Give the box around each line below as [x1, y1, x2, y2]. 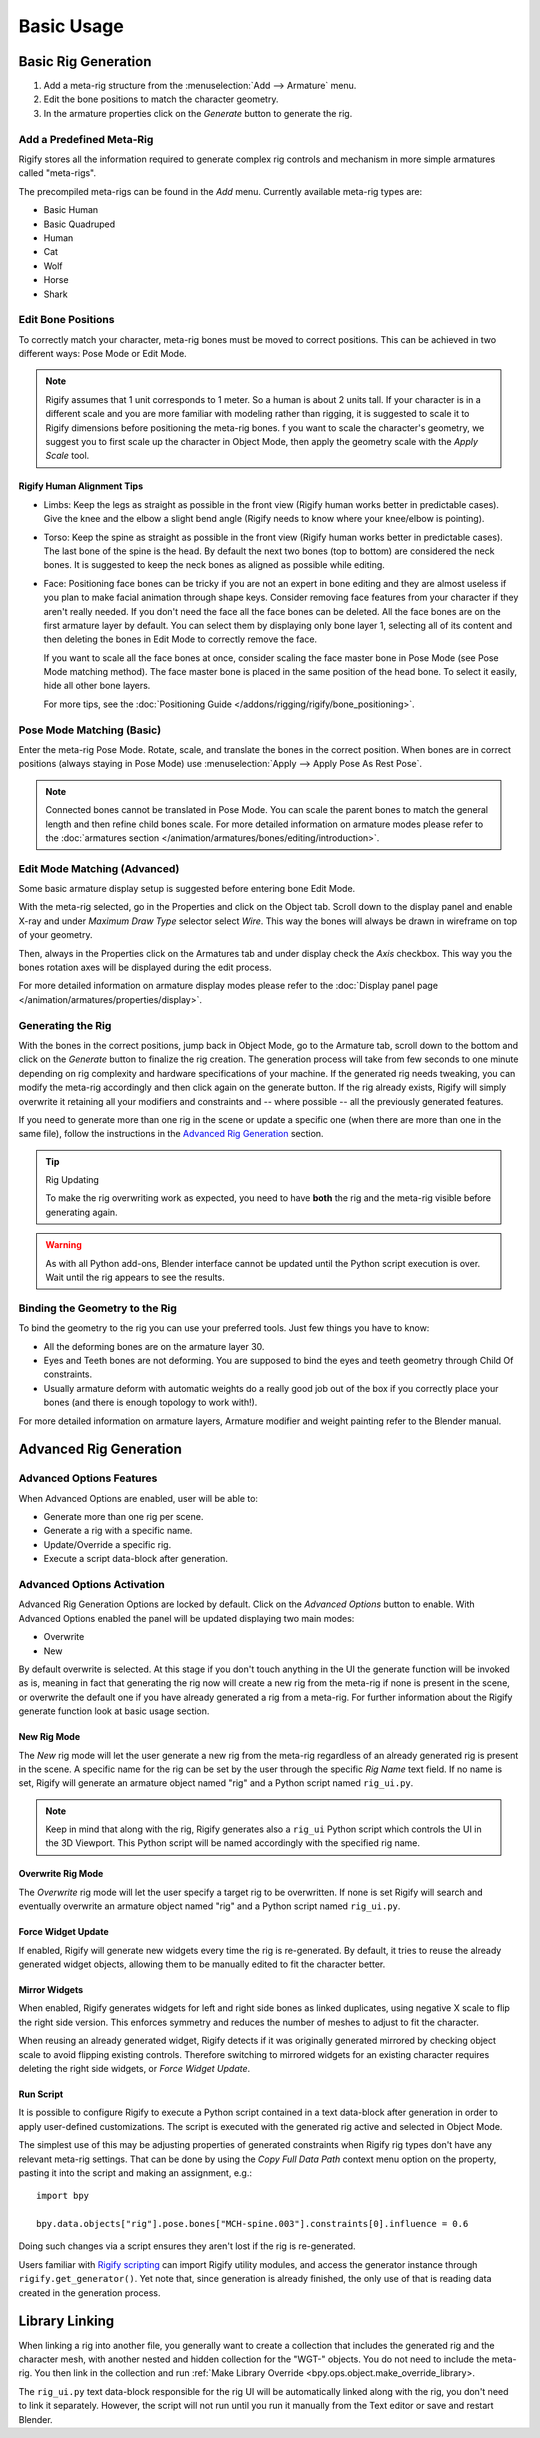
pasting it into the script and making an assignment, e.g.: [18, 2166, 252, 2179]
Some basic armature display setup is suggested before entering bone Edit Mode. [18, 883, 356, 895]
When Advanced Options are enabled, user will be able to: [18, 1492, 259, 1504]
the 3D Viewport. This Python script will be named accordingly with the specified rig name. [45, 1837, 420, 1849]
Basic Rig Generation [18, 53, 152, 70]
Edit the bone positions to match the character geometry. [43, 93, 279, 105]
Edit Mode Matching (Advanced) [18, 861, 180, 875]
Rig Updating [45, 1174, 100, 1186]
